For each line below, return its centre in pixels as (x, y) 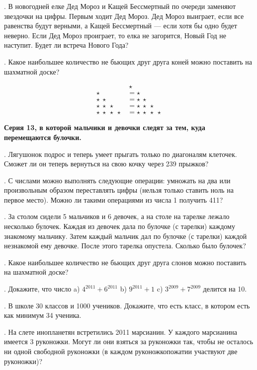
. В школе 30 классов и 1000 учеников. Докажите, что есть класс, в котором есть (127, 305)
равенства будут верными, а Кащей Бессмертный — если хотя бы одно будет (121, 26)
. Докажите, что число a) (42, 289)
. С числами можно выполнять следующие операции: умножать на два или (117, 180)
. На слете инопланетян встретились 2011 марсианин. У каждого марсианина (121, 332)
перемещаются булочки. (43, 137)
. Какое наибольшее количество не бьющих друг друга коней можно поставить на (128, 61)
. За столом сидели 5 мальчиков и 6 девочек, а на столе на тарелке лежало (117, 216)
